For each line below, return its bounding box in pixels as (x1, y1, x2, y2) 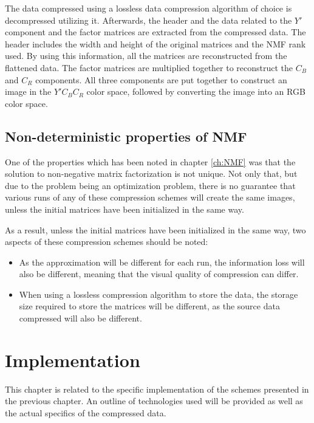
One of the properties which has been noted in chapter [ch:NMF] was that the (5, 155, 296, 168)
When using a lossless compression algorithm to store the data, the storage (19, 287, 298, 300)
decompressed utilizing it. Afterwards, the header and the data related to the (5, 13, 292, 26)
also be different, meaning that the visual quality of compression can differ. (19, 267, 299, 280)
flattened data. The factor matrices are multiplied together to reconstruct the (5, 61, 293, 74)
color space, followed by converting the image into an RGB (86, 85, 305, 98)
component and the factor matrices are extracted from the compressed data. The (5, 26, 306, 38)
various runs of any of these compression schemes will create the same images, (5, 191, 295, 204)
